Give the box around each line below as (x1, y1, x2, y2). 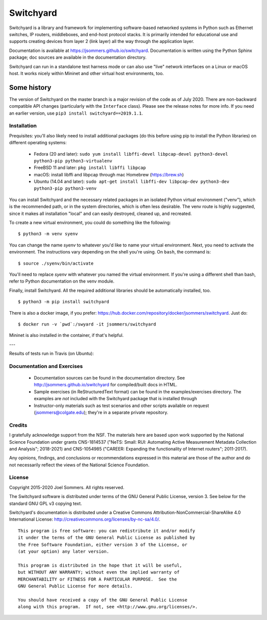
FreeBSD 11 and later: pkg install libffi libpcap (34, 165, 146, 170)
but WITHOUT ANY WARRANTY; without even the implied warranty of (18, 570, 180, 575)
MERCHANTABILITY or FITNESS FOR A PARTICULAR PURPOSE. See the (18, 576, 178, 582)
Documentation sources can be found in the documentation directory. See (34, 375, 185, 381)
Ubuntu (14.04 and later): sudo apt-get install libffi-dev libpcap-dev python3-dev (34, 178, 229, 185)
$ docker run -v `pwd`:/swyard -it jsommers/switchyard (18, 321, 156, 327)
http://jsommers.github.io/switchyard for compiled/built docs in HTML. (34, 382, 178, 388)
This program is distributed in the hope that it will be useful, (18, 562, 182, 568)
